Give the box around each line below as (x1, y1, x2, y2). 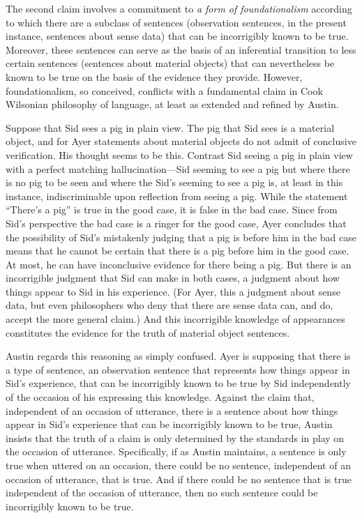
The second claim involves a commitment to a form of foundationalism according (6, 1, 352, 15)
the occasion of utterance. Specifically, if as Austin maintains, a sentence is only (6, 444, 347, 459)
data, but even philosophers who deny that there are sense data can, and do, (6, 298, 333, 312)
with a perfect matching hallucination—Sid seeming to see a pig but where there (6, 161, 350, 176)
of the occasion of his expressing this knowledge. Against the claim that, (6, 390, 315, 404)
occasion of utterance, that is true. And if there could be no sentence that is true (6, 471, 352, 486)
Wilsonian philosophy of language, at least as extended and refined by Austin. (6, 97, 339, 112)
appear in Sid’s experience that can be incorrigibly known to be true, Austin (6, 417, 333, 432)
